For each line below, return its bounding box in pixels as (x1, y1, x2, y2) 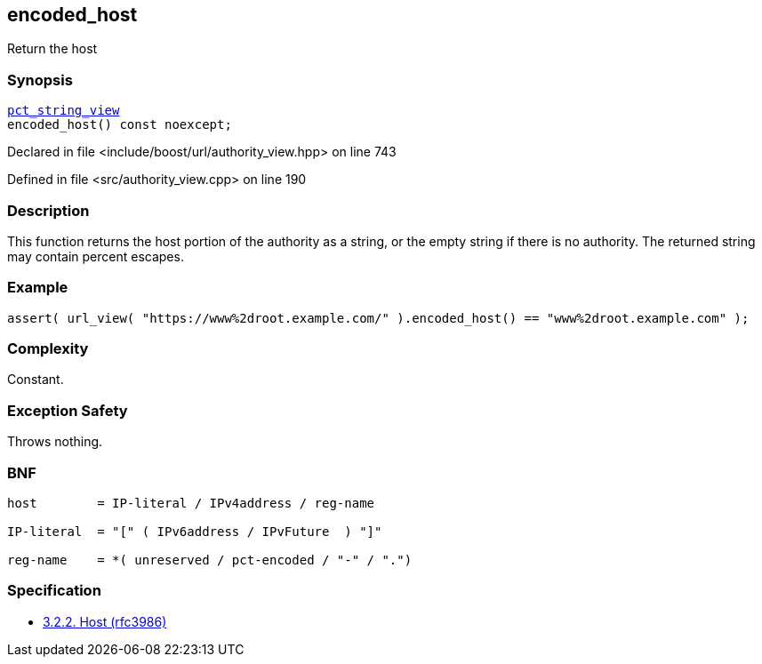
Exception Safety (7, 401, 128, 420)
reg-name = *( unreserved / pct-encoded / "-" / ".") (7, 552, 413, 567)
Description (7, 201, 90, 220)
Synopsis (7, 70, 73, 89)
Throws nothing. (7, 434, 103, 450)
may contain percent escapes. (7, 248, 184, 264)
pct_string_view (7, 103, 120, 118)
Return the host (7, 41, 98, 57)
